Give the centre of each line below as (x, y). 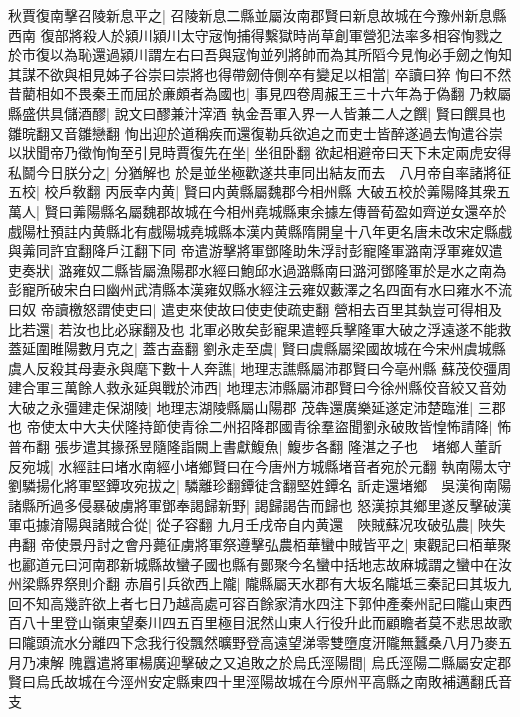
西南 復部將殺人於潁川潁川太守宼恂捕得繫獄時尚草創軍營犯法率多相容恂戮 (248, 34)
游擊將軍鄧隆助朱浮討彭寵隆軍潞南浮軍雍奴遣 (355, 250)
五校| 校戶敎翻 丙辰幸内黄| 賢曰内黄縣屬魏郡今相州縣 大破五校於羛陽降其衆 (252, 191)
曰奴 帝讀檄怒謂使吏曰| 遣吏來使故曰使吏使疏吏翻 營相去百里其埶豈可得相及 (255, 308)
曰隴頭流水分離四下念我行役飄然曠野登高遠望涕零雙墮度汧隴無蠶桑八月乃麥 (253, 642)
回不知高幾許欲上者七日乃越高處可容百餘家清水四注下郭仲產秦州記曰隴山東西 (260, 602)
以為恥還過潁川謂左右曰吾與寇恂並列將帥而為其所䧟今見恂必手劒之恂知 (280, 54)
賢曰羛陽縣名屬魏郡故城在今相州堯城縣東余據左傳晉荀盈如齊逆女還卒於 (275, 210)
